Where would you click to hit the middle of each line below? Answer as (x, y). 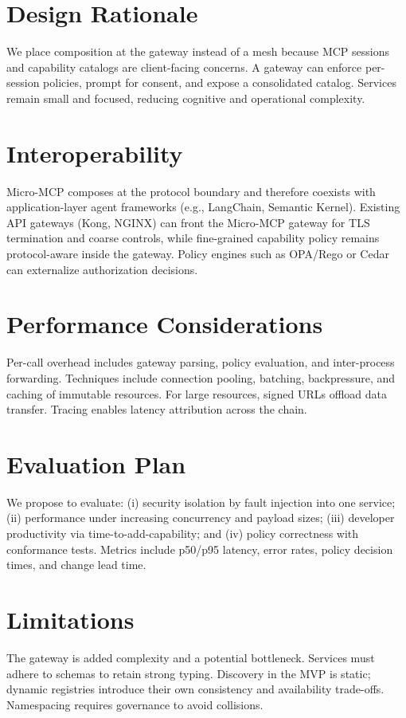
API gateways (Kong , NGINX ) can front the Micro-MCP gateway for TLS (188, 222)
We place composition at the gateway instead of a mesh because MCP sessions (198, 51)
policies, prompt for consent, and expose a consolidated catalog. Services (220, 82)
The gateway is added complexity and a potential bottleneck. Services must (191, 657)
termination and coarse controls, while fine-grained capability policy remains (193, 238)
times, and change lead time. (76, 565)
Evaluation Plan (96, 463)
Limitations (70, 619)
